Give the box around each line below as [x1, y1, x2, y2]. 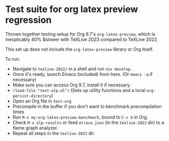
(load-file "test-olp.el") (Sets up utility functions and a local [12, 87, 146, 93]
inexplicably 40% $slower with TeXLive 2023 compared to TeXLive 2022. [5, 36, 158, 42]
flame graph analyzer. [12, 125, 58, 131]
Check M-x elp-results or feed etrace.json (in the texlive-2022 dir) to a [12, 119, 164, 125]
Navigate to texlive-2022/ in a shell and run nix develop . [12, 66, 132, 72]
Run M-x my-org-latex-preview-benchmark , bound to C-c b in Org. [12, 114, 148, 120]
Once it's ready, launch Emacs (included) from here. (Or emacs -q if [12, 71, 153, 77]
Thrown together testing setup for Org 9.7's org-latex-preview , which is [5, 31, 155, 37]
